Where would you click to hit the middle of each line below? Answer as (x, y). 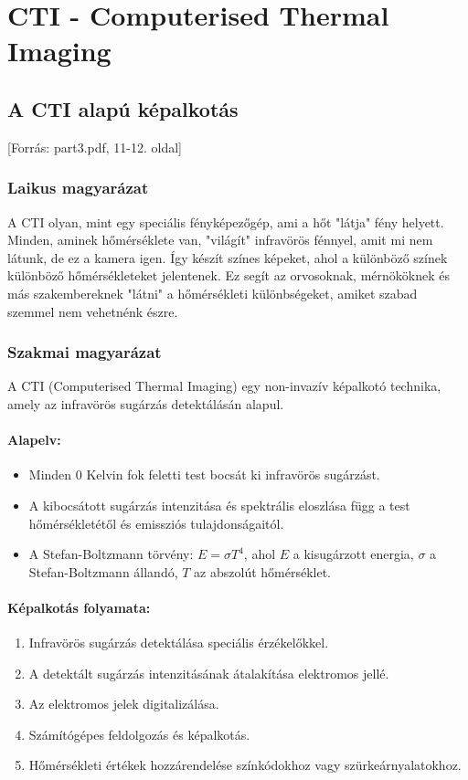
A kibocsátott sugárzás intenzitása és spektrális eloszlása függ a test (219, 505)
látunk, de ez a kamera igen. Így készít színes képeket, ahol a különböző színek (228, 257)
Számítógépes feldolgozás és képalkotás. (139, 734)
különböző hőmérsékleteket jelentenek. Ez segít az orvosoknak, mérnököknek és (229, 275)
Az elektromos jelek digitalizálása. (124, 704)
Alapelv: (34, 440)
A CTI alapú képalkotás (123, 108)
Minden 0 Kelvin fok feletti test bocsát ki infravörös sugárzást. (204, 474)
